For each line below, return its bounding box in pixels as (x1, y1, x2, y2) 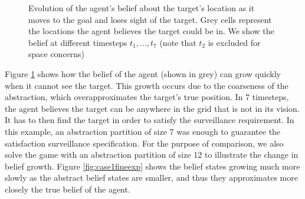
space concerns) (28, 48, 85, 60)
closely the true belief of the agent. (5, 183, 130, 195)
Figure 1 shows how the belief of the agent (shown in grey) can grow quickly (5, 67, 281, 79)
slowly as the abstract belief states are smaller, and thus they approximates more (5, 171, 298, 184)
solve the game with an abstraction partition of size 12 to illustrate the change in (5, 148, 299, 161)
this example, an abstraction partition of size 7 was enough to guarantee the (5, 125, 281, 137)
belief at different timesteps (28, 36, 127, 48)
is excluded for (208, 36, 261, 48)
